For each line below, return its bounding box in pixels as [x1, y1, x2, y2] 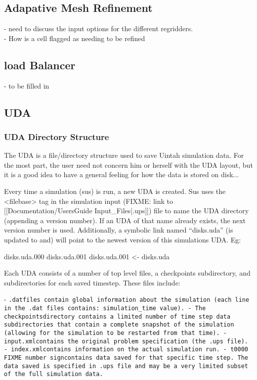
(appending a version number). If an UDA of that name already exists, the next [4, 215, 246, 225]
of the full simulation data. [4, 371, 103, 378]
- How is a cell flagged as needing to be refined [4, 33, 145, 43]
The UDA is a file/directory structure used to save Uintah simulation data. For [4, 150, 244, 160]
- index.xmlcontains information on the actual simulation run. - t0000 [4, 346, 248, 353]
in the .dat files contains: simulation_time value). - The [4, 304, 206, 312]
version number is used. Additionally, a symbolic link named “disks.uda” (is [4, 225, 233, 235]
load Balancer [4, 57, 76, 72]
